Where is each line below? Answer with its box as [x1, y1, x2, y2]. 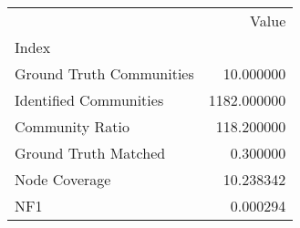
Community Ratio [15, 116, 130, 137]
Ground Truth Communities [15, 63, 194, 84]
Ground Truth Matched [15, 142, 166, 163]
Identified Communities [15, 89, 164, 110]
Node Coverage [15, 169, 111, 190]
